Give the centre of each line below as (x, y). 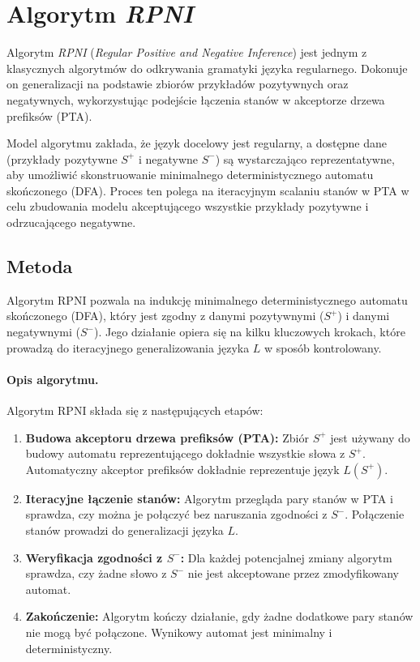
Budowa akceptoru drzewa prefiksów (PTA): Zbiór (167, 437)
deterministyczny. (69, 648)
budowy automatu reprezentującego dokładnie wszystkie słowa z (185, 453)
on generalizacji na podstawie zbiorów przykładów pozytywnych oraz (178, 84)
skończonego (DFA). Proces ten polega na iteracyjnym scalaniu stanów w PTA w (208, 190)
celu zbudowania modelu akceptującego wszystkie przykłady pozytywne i (188, 206)
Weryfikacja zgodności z (94, 557)
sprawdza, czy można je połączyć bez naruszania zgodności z (176, 514)
